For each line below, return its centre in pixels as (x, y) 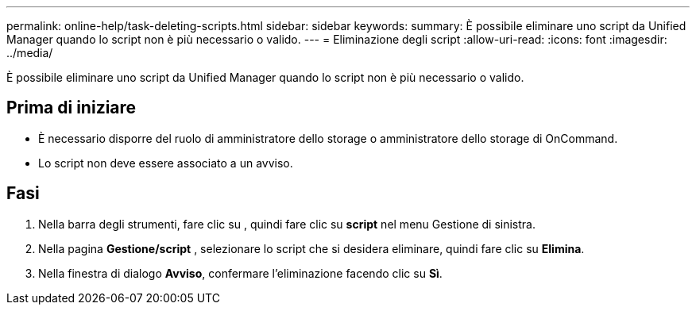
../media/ (30, 53)
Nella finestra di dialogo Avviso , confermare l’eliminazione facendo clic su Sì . (240, 273)
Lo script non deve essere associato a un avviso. (166, 163)
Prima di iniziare (72, 108)
